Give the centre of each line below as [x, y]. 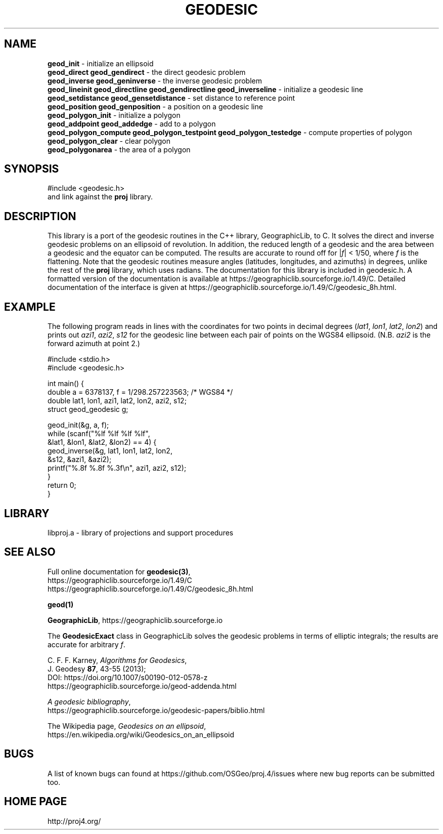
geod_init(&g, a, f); [78, 425]
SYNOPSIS [32, 169]
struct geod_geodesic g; [88, 409]
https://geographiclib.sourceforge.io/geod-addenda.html [142, 686]
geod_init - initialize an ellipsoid [101, 63]
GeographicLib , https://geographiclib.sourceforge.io [135, 620]
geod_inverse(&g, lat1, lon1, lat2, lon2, [110, 451]
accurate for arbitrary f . [86, 644]
